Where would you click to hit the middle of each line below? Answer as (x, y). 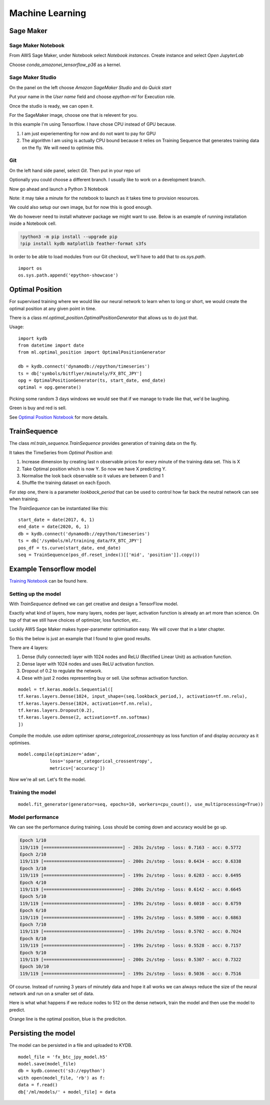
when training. (24, 499)
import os (30, 268)
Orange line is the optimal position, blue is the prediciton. (68, 1019)
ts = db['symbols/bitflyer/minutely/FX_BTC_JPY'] (80, 373)
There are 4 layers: (29, 647)
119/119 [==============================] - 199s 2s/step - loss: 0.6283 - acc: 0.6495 (130, 876)
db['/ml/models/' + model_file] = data (67, 1092)
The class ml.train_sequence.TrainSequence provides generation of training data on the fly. (103, 443)
